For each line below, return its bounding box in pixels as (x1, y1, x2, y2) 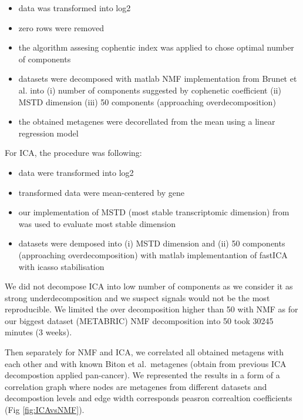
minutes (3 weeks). (5, 326, 72, 338)
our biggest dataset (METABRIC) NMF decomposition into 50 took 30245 (5, 314, 274, 326)
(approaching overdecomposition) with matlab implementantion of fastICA (18, 248, 288, 261)
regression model (18, 126, 79, 139)
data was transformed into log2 (18, 2, 131, 14)
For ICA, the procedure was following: (5, 146, 142, 159)
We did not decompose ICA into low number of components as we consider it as (5, 280, 293, 292)
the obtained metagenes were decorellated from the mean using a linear (18, 115, 275, 128)
